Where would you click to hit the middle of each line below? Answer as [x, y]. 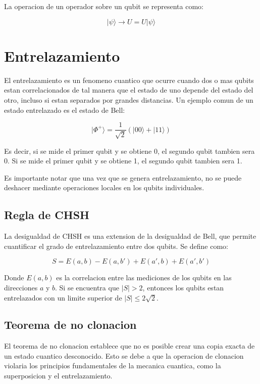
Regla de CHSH [47, 215]
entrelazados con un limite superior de [63, 297]
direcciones [21, 287]
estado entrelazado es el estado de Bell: [65, 110]
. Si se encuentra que [87, 287]
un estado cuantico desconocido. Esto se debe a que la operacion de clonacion [124, 355]
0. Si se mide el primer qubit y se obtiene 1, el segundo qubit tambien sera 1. [123, 161]
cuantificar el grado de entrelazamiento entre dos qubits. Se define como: [116, 246]
